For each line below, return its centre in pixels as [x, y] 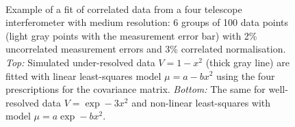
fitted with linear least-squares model [84, 75]
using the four [246, 75]
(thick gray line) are [247, 62]
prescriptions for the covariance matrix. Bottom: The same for [136, 89]
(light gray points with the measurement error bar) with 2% [131, 35]
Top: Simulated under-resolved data [80, 62]
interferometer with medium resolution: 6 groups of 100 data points [147, 22]
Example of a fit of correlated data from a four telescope [124, 9]
